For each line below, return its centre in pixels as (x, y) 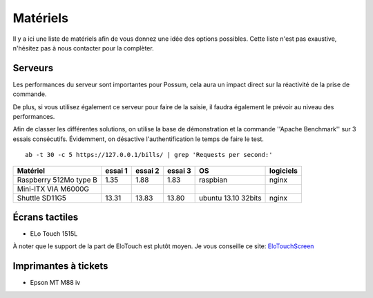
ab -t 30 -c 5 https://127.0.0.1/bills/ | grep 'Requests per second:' (149, 155)
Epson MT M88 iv (55, 283)
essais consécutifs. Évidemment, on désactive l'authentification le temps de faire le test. (138, 139)
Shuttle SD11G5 (42, 198)
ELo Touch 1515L (54, 234)
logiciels (284, 171)
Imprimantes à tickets (60, 266)
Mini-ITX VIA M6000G (53, 189)
